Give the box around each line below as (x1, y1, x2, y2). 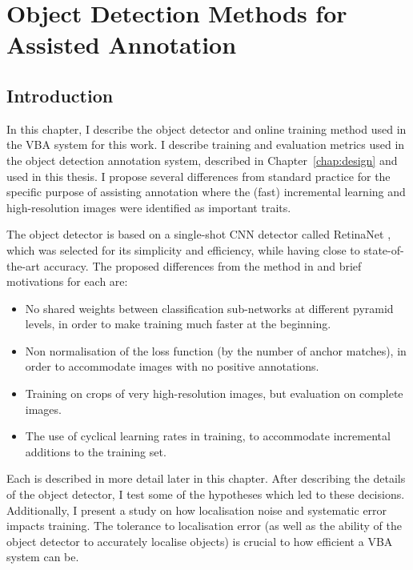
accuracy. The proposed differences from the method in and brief (43, 257, 362, 274)
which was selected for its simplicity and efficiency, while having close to (6, 241, 360, 258)
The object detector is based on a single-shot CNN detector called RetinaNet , (6, 226, 391, 243)
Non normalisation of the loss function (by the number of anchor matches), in (25, 342, 407, 359)
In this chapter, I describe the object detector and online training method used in (6, 120, 407, 137)
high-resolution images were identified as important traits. (6, 199, 291, 215)
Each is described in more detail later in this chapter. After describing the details (6, 470, 406, 487)
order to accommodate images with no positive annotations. (25, 358, 319, 375)
